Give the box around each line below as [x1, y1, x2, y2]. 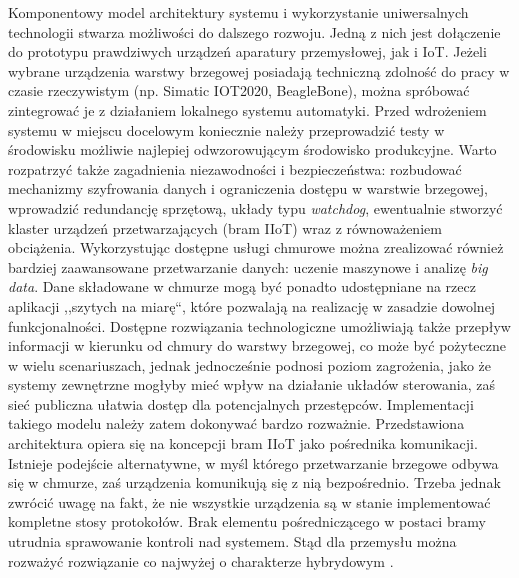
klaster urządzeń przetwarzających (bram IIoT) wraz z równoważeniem [8, 217, 442, 238]
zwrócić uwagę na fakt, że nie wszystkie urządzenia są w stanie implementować [8, 491, 491, 512]
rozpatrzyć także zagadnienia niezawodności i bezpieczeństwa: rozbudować [8, 158, 462, 179]
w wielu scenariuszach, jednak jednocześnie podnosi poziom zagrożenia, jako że [8, 354, 491, 375]
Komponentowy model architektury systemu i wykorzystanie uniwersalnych [8, 2, 469, 22]
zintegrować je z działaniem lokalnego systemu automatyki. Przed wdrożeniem [8, 99, 487, 120]
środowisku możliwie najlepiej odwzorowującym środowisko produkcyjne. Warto [8, 139, 497, 160]
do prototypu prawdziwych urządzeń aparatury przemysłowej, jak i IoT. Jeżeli [8, 41, 487, 62]
